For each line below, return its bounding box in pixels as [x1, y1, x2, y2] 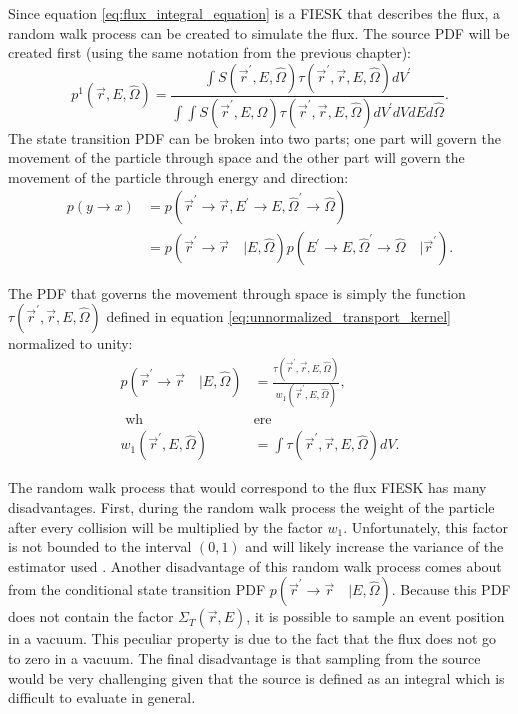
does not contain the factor [8, 606, 174, 627]
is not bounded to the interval [8, 536, 192, 557]
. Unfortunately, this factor [343, 516, 508, 537]
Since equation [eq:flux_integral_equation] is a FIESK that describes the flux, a [8, 3, 500, 23]
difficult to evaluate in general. [8, 687, 196, 708]
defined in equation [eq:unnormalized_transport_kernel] [106, 306, 451, 327]
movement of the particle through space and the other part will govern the [8, 147, 465, 168]
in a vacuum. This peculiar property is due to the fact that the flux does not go [8, 628, 497, 649]
